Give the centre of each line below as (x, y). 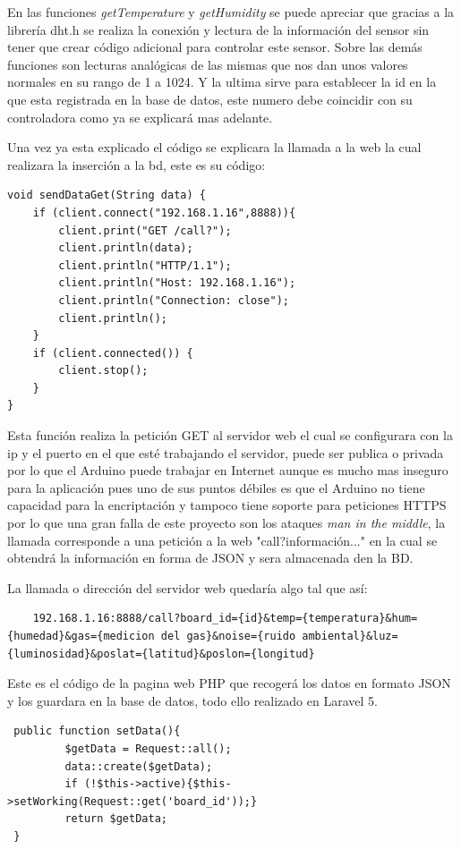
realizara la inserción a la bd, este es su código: (137, 164)
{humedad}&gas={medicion (81, 636)
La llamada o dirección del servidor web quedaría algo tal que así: (188, 587)
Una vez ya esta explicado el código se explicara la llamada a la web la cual (214, 147)
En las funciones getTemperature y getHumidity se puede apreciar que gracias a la (231, 12)
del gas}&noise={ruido (228, 636)
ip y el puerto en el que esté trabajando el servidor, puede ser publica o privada (226, 452)
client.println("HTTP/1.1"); (145, 265)
